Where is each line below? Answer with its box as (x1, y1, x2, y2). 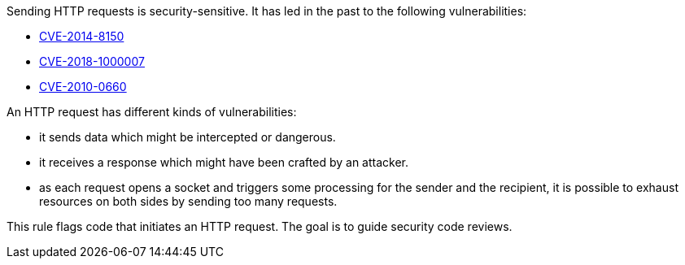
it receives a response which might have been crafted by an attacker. (39, 155, 409, 169)
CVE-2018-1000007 (39, 54, 145, 68)
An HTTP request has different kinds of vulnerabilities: (7, 105, 297, 119)
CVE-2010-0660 (39, 80, 127, 93)
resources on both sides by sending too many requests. (39, 194, 338, 208)
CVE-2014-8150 (39, 29, 124, 43)
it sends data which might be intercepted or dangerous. (39, 130, 336, 144)
